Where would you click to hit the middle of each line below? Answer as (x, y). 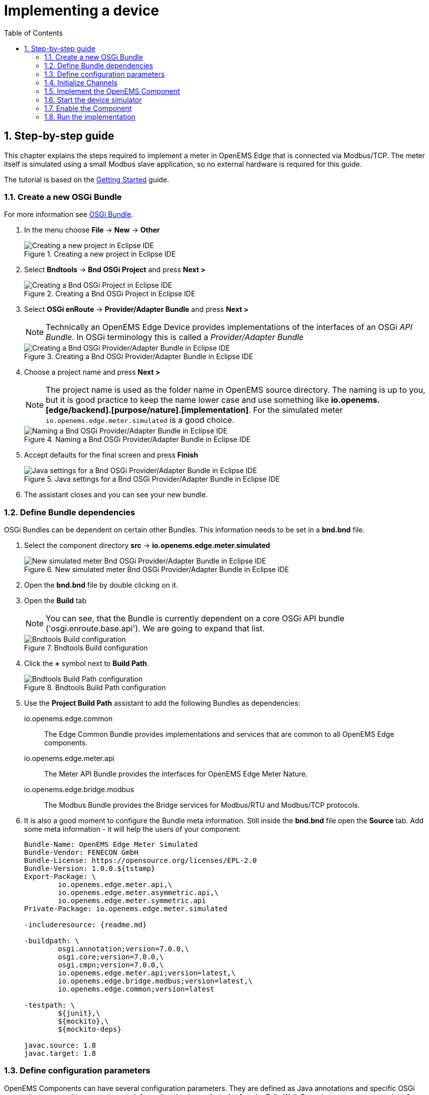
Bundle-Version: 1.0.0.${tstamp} (90, 869)
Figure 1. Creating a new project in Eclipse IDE (100, 254)
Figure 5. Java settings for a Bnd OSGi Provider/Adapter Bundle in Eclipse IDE (152, 479)
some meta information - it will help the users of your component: (132, 829)
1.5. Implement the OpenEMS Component (112, 91)
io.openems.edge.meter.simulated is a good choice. (140, 420)
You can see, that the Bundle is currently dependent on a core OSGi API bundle (195, 619)
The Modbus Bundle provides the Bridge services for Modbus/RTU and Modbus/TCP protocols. (202, 805)
